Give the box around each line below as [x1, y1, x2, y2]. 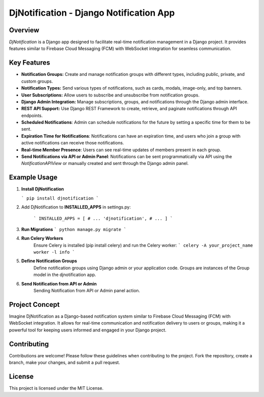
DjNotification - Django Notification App [9, 7, 175, 18]
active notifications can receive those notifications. [21, 140, 124, 146]
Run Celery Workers [21, 235, 64, 241]
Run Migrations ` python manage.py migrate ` [21, 226, 127, 232]
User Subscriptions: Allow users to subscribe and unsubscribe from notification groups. [21, 92, 200, 98]
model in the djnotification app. [33, 272, 96, 278]
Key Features [9, 59, 50, 67]
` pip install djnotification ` [21, 195, 99, 201]
